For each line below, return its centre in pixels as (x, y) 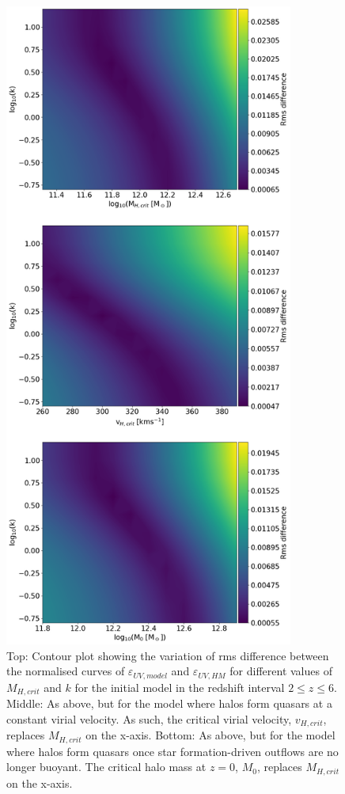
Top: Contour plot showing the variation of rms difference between (168, 655)
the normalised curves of (66, 671)
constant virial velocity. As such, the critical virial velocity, (149, 718)
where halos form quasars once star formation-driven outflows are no (172, 751)
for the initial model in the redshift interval (180, 687)
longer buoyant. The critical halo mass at (106, 767)
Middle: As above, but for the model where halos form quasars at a (169, 703)
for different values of (281, 671)
